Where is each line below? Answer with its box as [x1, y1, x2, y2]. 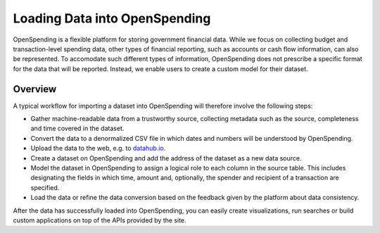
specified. [30, 183, 60, 191]
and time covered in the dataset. [30, 124, 125, 133]
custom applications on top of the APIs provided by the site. [13, 215, 186, 225]
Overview [13, 83, 57, 95]
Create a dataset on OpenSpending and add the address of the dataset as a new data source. [30, 153, 302, 162]
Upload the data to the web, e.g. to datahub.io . [30, 144, 166, 153]
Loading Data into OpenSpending [13, 11, 211, 26]
